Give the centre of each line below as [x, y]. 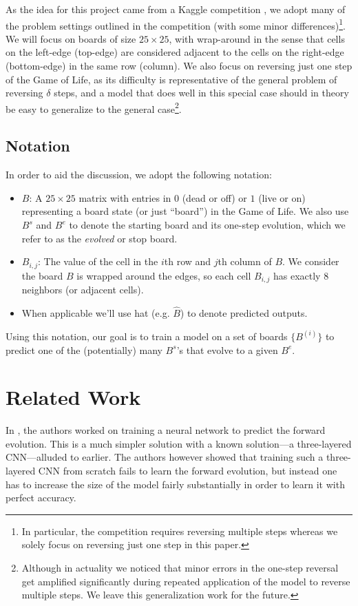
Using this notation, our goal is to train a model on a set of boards [147, 336]
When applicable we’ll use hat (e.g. [96, 312]
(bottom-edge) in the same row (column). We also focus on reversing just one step [179, 66]
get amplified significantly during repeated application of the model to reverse [186, 581]
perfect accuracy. [41, 498]
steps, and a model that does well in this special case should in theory [201, 93]
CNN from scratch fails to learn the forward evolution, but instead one [188, 471]
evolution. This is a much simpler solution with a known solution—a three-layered [179, 443]
